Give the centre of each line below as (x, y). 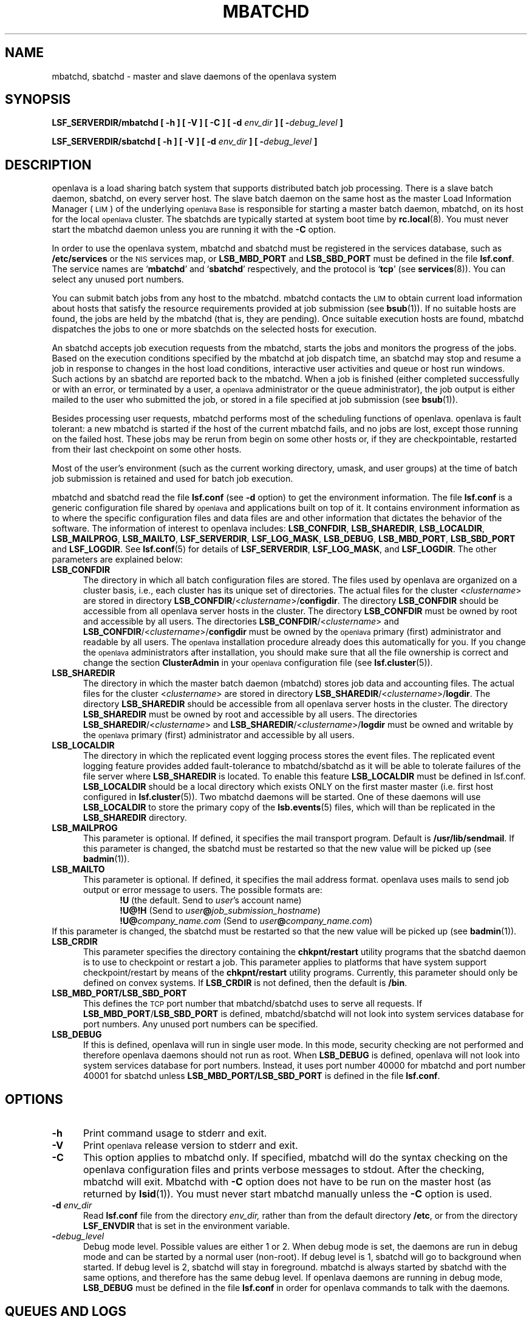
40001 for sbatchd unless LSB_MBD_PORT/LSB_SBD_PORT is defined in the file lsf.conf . (262, 1076)
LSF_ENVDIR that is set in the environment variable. (187, 1226)
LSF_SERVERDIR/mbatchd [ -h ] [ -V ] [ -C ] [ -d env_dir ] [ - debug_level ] (197, 123)
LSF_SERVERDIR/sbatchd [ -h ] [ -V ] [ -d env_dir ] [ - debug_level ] (185, 142)
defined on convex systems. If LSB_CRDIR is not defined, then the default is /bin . (245, 983)
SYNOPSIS (38, 100)
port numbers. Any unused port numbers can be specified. (201, 1024)
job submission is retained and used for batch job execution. (172, 479)
